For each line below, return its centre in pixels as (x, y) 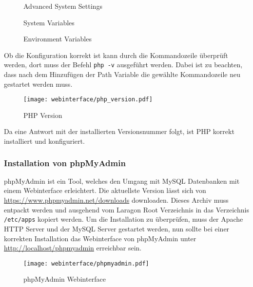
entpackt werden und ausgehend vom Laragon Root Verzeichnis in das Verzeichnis (126, 209)
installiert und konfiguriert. (44, 141)
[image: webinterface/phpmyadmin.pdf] (86, 263)
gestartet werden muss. (38, 84)
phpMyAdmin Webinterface (65, 279)
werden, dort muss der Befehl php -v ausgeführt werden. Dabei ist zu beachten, (123, 65)
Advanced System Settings (63, 6)
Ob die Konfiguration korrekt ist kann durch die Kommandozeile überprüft (116, 55)
